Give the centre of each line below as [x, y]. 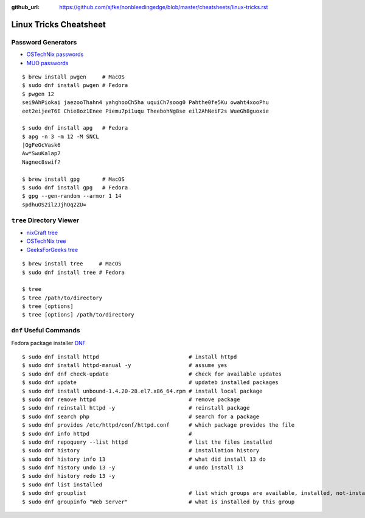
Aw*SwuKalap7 [41, 153]
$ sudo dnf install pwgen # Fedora [75, 86]
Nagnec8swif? [41, 162]
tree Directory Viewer [45, 220]
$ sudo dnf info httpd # [107, 433]
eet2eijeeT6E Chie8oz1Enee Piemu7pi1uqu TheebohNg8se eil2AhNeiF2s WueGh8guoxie [146, 111]
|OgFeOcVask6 [41, 145]
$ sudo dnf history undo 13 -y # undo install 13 [133, 468]
